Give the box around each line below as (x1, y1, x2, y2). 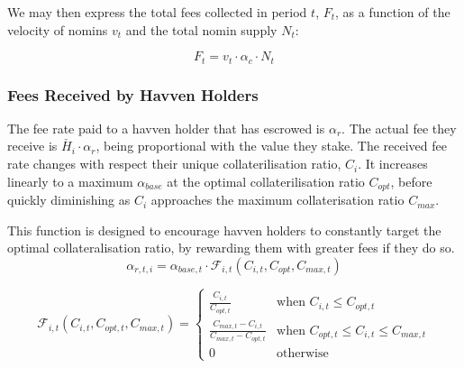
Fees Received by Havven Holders (7, 83, 259, 106)
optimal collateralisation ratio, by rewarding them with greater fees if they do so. (7, 238, 455, 257)
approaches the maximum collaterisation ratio (150, 190, 405, 209)
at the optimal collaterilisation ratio (167, 171, 365, 190)
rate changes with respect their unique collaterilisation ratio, (7, 154, 341, 173)
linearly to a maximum (7, 171, 133, 190)
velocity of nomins (7, 20, 108, 39)
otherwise (277, 347, 329, 361)
